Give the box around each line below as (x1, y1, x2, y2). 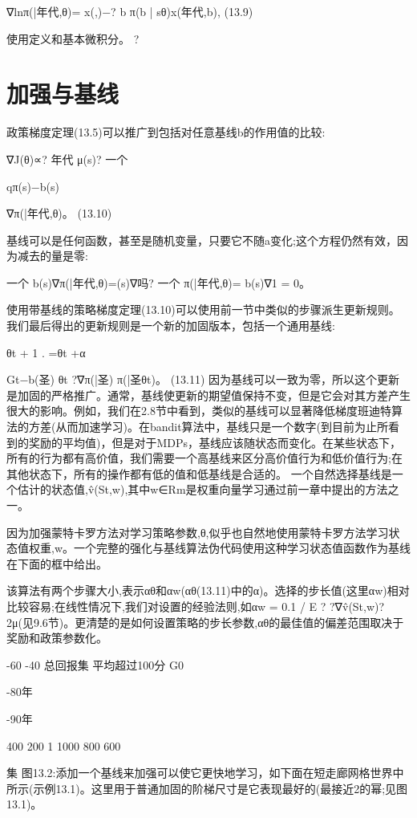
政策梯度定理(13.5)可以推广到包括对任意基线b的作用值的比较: (6, 124, 326, 140)
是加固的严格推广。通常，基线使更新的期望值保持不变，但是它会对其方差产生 (6, 386, 411, 403)
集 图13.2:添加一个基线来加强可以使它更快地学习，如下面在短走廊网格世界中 (6, 764, 404, 781)
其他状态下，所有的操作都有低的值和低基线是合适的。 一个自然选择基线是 (6, 465, 392, 482)
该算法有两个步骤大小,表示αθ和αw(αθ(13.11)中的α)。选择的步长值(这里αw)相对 (6, 582, 410, 599)
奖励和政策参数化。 (6, 629, 107, 646)
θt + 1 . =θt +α (6, 344, 86, 360)
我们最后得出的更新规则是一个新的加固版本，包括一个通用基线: (6, 317, 335, 334)
